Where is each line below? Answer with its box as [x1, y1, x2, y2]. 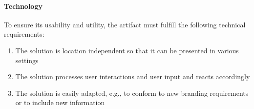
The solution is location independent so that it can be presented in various [15, 45, 239, 55]
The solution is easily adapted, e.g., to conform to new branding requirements [15, 87, 249, 98]
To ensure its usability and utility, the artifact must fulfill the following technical [4, 19, 246, 29]
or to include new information [15, 97, 105, 108]
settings [15, 55, 39, 65]
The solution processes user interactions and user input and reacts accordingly [15, 71, 250, 82]
